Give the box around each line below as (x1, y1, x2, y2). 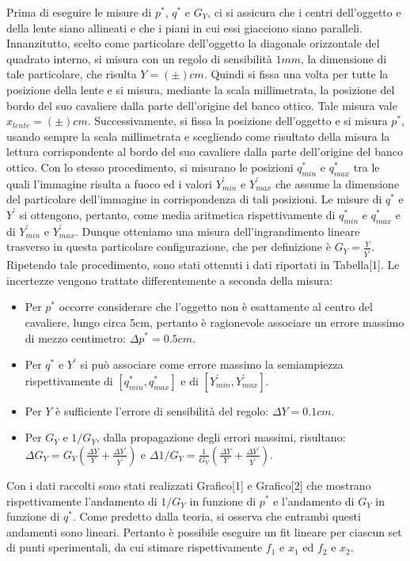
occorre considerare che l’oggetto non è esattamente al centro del (59, 298, 373, 315)
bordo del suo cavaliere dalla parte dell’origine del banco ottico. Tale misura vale (6, 97, 397, 113)
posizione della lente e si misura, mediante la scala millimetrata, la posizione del (6, 81, 395, 97)
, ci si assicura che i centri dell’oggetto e (207, 4, 401, 20)
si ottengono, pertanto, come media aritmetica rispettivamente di (19, 206, 336, 222)
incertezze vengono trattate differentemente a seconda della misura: (6, 271, 333, 288)
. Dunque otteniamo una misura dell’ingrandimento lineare (75, 222, 360, 239)
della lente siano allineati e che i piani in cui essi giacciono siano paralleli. (6, 19, 363, 36)
